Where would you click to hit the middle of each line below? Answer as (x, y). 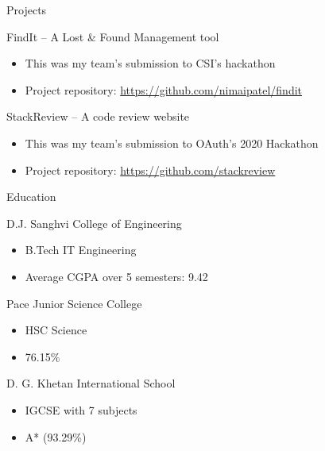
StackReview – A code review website (98, 116)
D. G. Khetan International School (91, 383)
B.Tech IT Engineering (81, 250)
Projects (27, 10)
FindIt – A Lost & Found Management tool (113, 36)
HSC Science (56, 330)
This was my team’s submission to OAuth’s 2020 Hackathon (172, 143)
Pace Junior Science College (74, 303)
